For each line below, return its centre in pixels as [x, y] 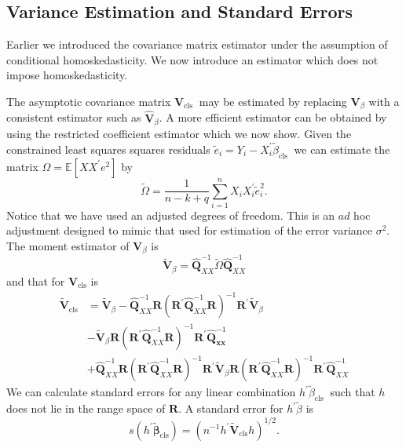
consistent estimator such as [74, 117]
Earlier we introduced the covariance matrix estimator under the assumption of [197, 44]
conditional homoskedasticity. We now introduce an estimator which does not [192, 59]
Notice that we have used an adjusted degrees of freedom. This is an [171, 215]
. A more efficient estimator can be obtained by [273, 117]
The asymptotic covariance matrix [89, 101]
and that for [36, 281]
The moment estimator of [68, 246]
